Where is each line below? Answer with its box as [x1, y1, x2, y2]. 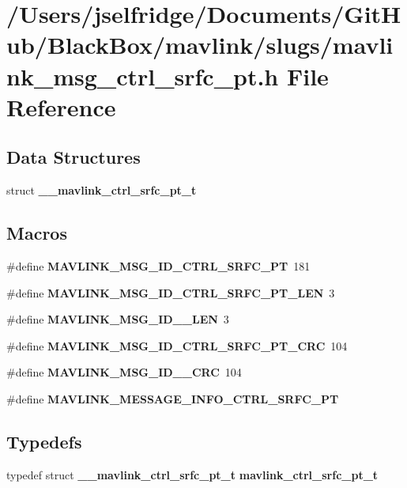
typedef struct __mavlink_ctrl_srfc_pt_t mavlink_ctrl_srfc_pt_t [6, 466, 379, 482]
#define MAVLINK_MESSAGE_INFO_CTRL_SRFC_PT [6, 390, 339, 407]
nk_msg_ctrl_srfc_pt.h [6, 59, 279, 92]
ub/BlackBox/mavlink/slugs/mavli [6, 28, 394, 61]
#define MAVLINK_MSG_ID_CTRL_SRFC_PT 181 [6, 257, 311, 274]
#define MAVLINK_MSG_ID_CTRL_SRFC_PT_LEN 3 [6, 284, 335, 301]
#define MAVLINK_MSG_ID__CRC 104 [6, 364, 242, 380]
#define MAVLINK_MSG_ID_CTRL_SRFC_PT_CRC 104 [6, 337, 348, 354]
